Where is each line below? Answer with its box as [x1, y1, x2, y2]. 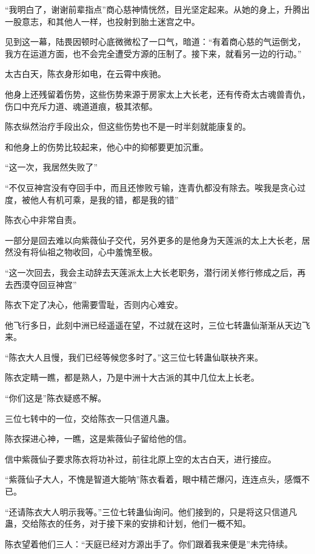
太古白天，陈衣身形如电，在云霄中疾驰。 [5, 67, 166, 80]
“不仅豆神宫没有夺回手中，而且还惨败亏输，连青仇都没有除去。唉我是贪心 [5, 181, 297, 193]
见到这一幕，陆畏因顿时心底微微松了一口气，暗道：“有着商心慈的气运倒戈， [5, 35, 306, 48]
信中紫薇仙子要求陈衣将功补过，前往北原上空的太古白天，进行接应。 [5, 452, 276, 465]
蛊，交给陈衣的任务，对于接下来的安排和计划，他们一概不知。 [5, 517, 251, 530]
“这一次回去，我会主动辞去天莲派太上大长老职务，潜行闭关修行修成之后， [5, 265, 297, 278]
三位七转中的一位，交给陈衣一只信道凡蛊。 [5, 412, 174, 424]
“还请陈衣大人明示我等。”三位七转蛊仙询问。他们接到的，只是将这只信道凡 [5, 505, 297, 518]
